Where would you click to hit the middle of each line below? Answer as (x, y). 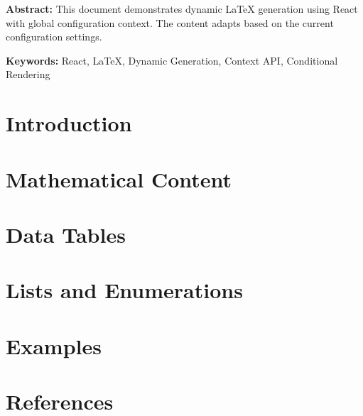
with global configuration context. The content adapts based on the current (170, 22)
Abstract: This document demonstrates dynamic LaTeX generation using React (182, 9)
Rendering (28, 74)
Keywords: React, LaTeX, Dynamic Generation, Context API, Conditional (172, 60)
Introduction (69, 123)
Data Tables (66, 234)
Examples (54, 345)
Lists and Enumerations (124, 290)
